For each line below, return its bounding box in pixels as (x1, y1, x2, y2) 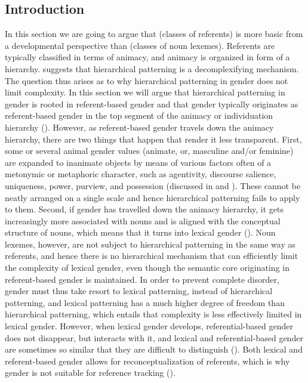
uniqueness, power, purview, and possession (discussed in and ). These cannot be (5, 179, 301, 191)
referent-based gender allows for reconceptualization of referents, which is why (5, 354, 290, 367)
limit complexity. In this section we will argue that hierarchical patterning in (5, 86, 285, 98)
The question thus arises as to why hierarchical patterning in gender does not (5, 74, 288, 87)
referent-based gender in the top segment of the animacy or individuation (5, 109, 273, 122)
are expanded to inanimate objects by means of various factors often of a (5, 156, 272, 168)
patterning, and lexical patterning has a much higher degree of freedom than (5, 296, 285, 308)
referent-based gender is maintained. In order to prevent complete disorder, (5, 273, 279, 285)
